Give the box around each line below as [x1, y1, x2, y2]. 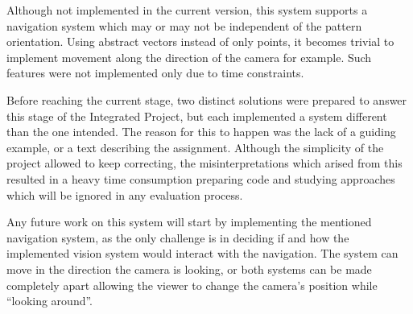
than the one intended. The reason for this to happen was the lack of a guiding [6, 123, 396, 140]
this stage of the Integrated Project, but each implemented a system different [6, 107, 387, 124]
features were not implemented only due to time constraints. [6, 64, 304, 81]
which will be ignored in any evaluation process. [6, 186, 243, 203]
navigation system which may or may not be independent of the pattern [6, 17, 362, 34]
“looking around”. [6, 292, 93, 309]
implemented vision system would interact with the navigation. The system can [6, 245, 399, 262]
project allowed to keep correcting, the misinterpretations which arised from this [6, 155, 403, 171]
